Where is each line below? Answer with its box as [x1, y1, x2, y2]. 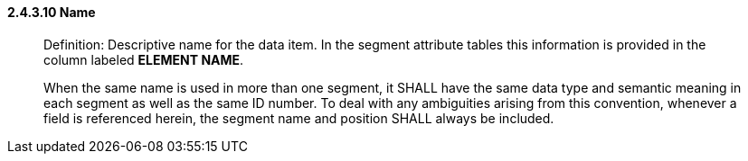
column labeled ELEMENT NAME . [43, 51, 244, 67]
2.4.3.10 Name [7, 4, 96, 20]
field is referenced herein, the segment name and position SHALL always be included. [43, 110, 554, 126]
